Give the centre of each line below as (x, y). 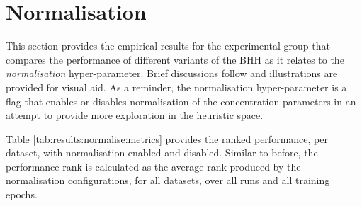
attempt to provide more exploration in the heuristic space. (135, 115)
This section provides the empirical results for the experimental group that (168, 46)
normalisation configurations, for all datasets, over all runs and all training (168, 180)
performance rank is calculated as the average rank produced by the (153, 166)
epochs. (22, 194)
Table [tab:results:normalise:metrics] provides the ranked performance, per (167, 138)
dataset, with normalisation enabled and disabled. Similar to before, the (162, 153)
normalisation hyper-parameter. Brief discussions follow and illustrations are (172, 73)
